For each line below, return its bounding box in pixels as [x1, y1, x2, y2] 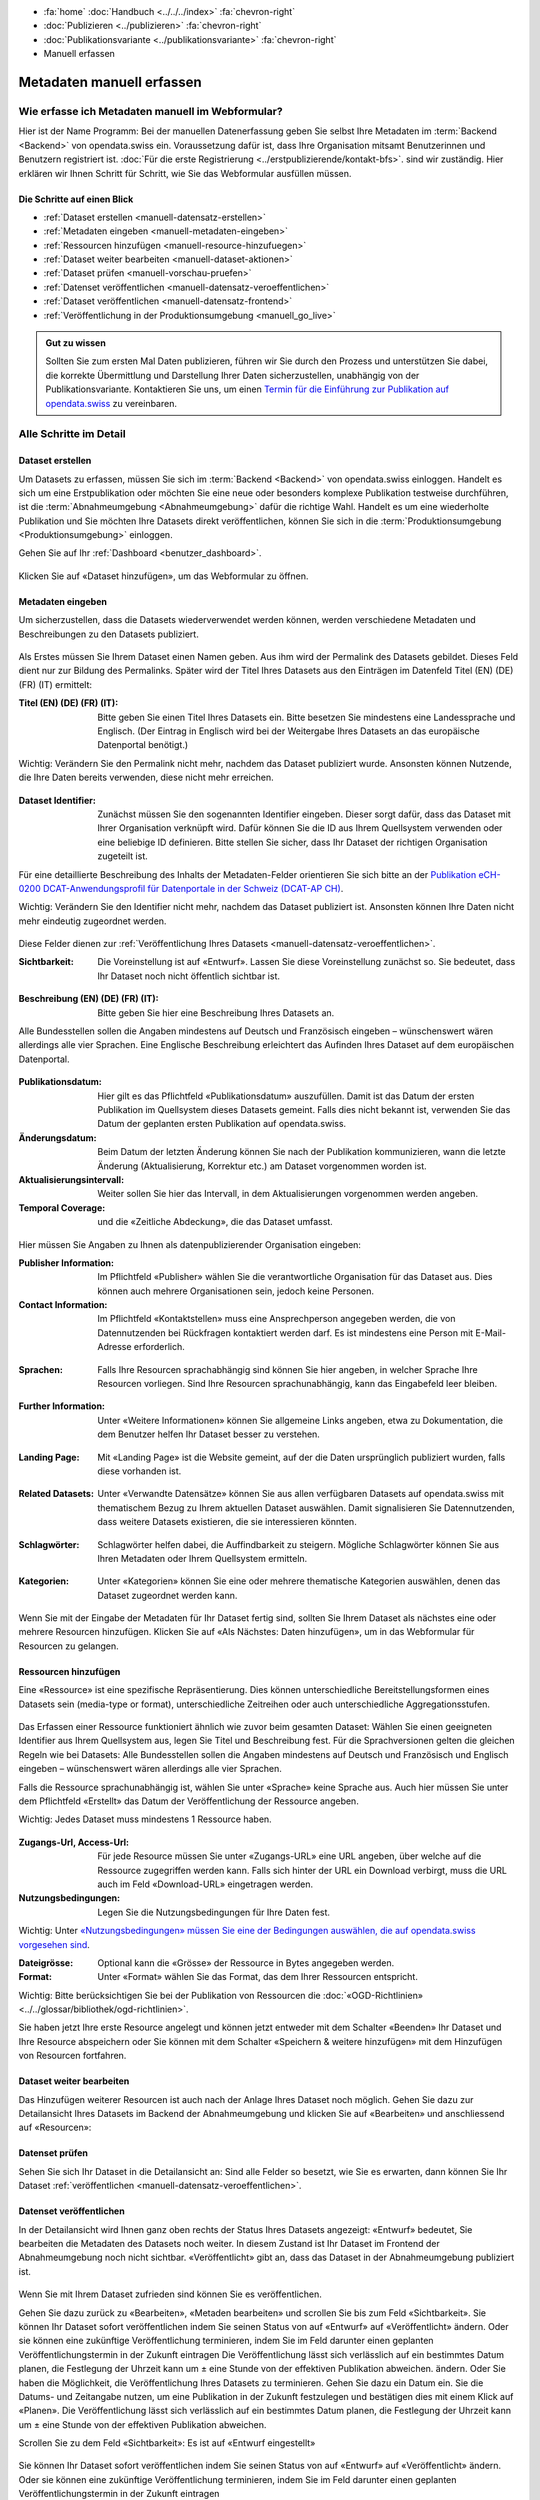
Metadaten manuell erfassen [18, 73, 202, 90]
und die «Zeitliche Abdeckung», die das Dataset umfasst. [97, 1216, 334, 1228]
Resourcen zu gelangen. [18, 1640, 119, 1652]
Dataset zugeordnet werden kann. [97, 1589, 238, 1601]
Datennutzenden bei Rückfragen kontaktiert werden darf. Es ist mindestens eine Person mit [97, 1326, 474, 1339]
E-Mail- [475, 1326, 507, 1339]
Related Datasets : [18, 1488, 95, 1500]
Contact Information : [18, 1299, 108, 1311]
